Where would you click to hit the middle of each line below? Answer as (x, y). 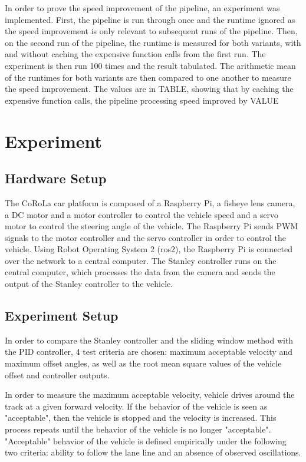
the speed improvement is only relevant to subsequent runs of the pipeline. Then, (151, 31)
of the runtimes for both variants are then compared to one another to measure (148, 77)
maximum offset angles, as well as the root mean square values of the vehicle (143, 363)
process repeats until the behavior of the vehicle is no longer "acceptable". (138, 429)
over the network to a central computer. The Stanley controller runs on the (141, 260)
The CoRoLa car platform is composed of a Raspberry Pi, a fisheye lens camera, (150, 202)
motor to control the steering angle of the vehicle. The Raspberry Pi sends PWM (152, 226)
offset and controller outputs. (57, 374)
